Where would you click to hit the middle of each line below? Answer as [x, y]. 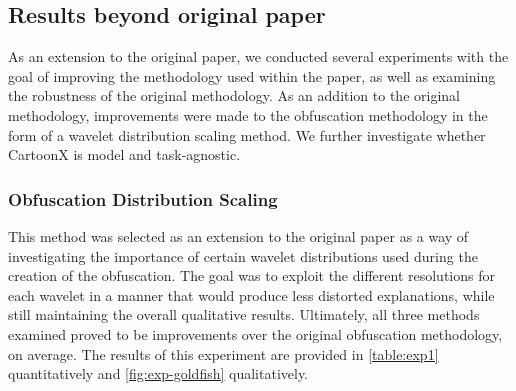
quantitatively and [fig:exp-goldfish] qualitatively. [158, 373]
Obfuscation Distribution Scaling [143, 198]
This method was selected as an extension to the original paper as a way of [238, 235]
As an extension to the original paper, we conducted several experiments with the [258, 56]
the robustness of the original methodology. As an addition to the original [234, 95]
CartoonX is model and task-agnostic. [124, 154]
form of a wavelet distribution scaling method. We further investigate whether [247, 134]
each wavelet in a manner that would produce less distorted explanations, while [251, 294]
